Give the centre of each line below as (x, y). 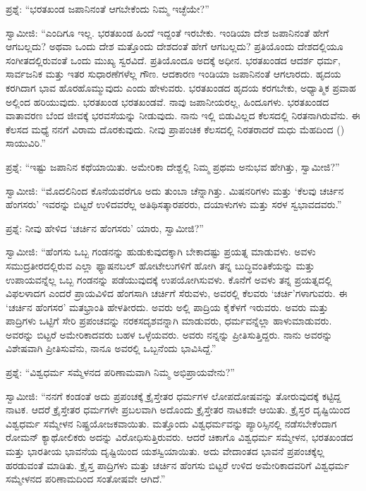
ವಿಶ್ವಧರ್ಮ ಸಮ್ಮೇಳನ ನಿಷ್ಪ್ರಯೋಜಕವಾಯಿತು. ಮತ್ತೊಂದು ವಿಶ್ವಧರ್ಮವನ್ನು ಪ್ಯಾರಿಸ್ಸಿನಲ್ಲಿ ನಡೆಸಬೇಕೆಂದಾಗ (171, 423)
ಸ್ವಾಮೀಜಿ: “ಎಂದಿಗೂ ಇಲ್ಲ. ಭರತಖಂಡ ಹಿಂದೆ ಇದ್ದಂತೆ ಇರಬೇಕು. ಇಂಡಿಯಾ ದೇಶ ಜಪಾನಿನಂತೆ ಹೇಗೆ (167, 32)
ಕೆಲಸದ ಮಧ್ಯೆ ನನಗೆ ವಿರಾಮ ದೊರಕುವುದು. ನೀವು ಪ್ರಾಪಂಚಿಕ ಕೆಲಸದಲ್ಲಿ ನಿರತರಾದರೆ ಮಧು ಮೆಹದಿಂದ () (175, 129)
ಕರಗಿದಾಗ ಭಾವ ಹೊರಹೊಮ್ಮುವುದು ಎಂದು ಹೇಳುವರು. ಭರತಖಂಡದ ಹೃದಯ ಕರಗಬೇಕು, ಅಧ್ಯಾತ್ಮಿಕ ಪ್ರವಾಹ (181, 87)
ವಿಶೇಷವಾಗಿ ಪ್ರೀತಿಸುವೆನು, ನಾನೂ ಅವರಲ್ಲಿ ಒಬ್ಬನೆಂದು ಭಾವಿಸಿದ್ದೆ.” (111, 348)
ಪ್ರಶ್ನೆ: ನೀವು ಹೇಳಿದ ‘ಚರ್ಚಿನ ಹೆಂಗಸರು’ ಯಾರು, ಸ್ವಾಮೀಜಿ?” (105, 228)
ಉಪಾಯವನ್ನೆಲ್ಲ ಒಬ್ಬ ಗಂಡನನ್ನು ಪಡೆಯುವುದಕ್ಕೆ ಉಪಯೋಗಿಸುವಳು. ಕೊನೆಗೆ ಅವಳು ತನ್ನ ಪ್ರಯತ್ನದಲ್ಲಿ (169, 279)
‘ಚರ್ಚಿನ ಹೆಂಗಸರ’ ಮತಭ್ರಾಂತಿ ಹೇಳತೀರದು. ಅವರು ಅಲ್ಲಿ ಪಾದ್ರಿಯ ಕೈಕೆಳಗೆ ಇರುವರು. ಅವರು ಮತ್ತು (167, 307)
